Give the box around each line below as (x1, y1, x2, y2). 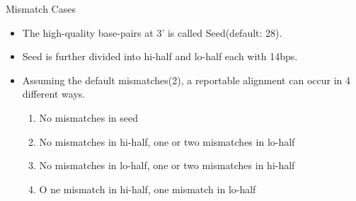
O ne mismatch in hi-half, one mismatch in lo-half (39, 181, 256, 196)
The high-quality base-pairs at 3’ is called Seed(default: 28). (22, 25, 282, 40)
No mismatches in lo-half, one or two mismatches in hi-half (39, 158, 295, 173)
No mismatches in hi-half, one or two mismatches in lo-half (39, 134, 295, 149)
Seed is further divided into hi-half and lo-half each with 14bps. (22, 49, 298, 64)
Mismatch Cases (6, 1, 76, 16)
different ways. (22, 86, 86, 101)
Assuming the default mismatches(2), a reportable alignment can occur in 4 (22, 72, 350, 87)
